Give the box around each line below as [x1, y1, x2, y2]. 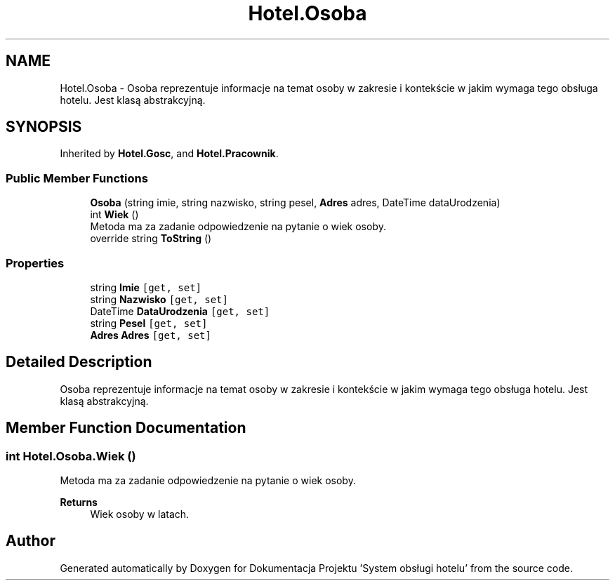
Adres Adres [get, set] [90, 328, 211, 341]
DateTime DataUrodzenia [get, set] [90, 305, 270, 317]
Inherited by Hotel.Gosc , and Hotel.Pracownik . [60, 147, 279, 160]
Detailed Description [6, 353, 152, 371]
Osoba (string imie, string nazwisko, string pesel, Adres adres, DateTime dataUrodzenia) [90, 197, 501, 209]
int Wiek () [90, 208, 139, 221]
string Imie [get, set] [90, 281, 202, 293]
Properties [6, 255, 65, 270]
